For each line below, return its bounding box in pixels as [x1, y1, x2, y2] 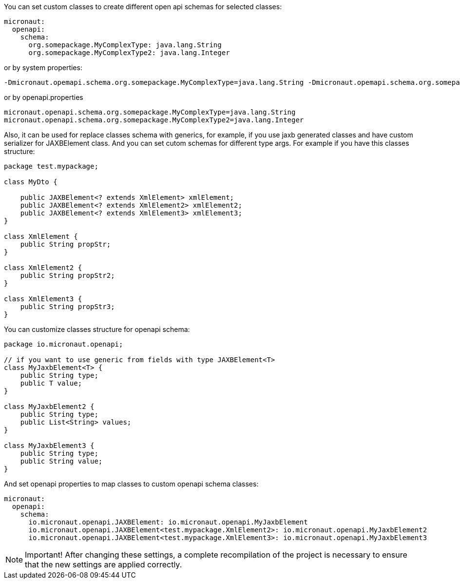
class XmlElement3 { [4, 295, 82, 303]
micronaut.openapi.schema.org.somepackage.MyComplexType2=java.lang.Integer [4, 116, 304, 124]
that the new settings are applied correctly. [25, 560, 182, 569]
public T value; [20, 379, 82, 387]
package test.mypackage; [4, 162, 98, 170]
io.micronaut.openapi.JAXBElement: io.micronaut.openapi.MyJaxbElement [28, 518, 308, 526]
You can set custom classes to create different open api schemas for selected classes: [4, 2, 282, 11]
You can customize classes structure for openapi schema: [4, 325, 190, 333]
